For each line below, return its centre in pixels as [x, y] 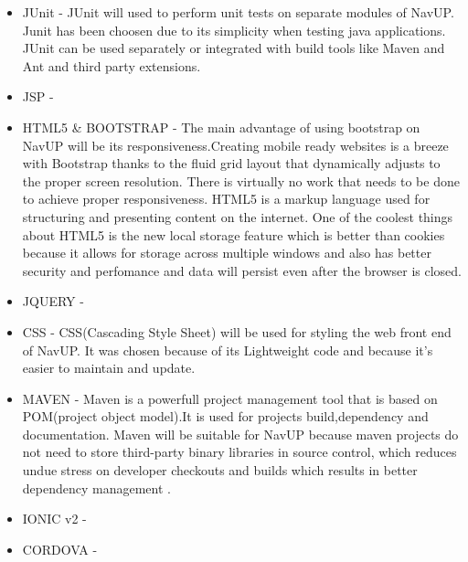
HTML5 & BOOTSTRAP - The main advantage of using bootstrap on [221, 127]
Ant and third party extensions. [112, 65]
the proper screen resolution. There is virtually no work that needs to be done [241, 180]
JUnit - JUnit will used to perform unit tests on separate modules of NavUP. [238, 12]
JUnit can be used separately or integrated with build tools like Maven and [234, 48]
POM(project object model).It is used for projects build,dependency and [225, 416]
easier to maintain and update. [109, 368]
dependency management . [96, 488]
